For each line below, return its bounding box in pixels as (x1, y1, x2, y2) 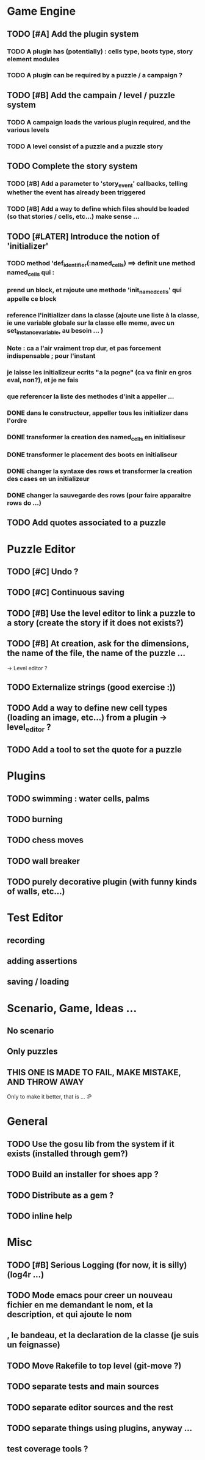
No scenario (7, 1026, 54, 1036)
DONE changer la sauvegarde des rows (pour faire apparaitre (7, 491, 192, 500)
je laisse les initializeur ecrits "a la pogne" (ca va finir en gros (7, 368, 192, 377)
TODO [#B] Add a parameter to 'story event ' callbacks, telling (7, 179, 188, 189)
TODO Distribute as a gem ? (7, 1190, 114, 1200)
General (7, 1114, 48, 1129)
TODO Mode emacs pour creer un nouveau (7, 1290, 173, 1300)
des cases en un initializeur (7, 475, 90, 483)
